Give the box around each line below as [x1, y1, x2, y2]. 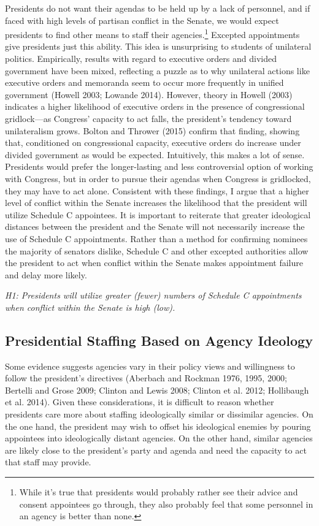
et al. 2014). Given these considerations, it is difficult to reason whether [5, 395, 274, 408]
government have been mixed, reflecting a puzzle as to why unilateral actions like [5, 64, 310, 77]
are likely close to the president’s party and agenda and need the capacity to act [5, 443, 307, 456]
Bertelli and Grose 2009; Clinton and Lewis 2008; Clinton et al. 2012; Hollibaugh [5, 383, 309, 396]
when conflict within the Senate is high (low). [5, 300, 175, 313]
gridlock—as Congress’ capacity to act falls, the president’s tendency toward [5, 112, 292, 124]
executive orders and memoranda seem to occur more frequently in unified [5, 76, 284, 89]
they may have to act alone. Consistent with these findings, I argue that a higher [5, 184, 309, 197]
